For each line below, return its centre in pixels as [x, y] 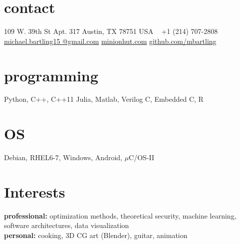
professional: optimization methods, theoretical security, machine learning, [120, 215]
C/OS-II [142, 157]
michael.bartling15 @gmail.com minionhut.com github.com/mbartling [110, 41]
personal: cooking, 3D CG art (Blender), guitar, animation [96, 235]
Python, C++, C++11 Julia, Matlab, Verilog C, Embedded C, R [104, 99]
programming [51, 75]
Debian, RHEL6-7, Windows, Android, [63, 157]
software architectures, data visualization [67, 225]
